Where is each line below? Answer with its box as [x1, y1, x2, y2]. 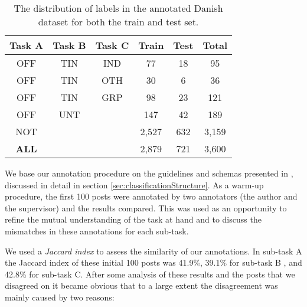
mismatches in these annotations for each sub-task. [5, 224, 189, 237]
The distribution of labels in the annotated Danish [14, 1, 223, 15]
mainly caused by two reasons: [5, 290, 115, 303]
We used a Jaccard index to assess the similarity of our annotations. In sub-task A [5, 244, 302, 257]
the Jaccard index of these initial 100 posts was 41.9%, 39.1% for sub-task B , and [5, 256, 302, 269]
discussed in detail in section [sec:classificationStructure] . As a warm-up [5, 178, 264, 191]
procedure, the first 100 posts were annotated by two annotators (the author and [5, 190, 298, 203]
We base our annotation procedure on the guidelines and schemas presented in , [5, 167, 293, 179]
